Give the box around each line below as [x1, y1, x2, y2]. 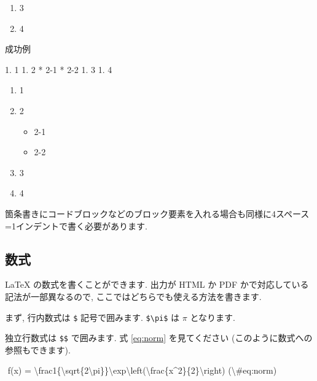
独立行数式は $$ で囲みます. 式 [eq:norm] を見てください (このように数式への [5, 331, 313, 344]
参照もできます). [5, 343, 71, 356]
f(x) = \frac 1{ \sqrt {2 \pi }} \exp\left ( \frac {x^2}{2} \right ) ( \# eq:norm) [7, 364, 277, 377]
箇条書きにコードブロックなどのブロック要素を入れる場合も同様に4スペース [5, 207, 310, 220]
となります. [190, 310, 235, 323]
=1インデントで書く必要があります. [5, 219, 147, 232]
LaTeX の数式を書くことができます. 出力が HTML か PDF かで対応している [5, 278, 309, 291]
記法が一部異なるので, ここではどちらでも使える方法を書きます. [5, 290, 262, 302]
